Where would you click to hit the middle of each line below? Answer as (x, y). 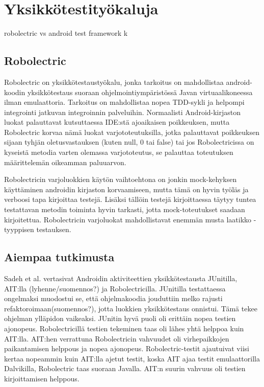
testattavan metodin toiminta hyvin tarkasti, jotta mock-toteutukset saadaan (125, 209)
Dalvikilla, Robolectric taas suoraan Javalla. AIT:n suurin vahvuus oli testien (125, 368)
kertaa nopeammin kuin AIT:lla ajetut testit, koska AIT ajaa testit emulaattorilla (132, 358)
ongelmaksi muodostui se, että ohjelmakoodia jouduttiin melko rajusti (113, 298)
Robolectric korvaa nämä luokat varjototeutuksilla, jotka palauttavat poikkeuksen (132, 132)
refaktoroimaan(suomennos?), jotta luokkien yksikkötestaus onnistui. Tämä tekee (131, 308)
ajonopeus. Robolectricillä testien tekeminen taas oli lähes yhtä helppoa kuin (124, 328)
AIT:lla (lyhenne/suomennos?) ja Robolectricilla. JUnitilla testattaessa (115, 288)
